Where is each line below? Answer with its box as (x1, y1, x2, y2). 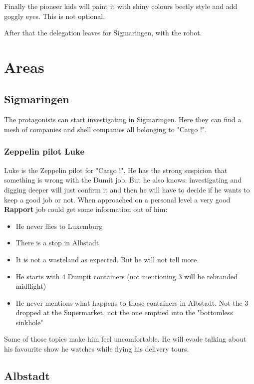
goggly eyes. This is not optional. (4, 10, 105, 21)
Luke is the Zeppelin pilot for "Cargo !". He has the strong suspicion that (4, 165, 228, 175)
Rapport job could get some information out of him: (4, 204, 168, 214)
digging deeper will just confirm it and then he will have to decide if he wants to (4, 184, 250, 194)
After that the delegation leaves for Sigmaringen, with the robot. (4, 27, 202, 38)
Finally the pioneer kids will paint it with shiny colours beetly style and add (4, 1, 238, 11)
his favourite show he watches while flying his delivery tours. (4, 344, 189, 354)
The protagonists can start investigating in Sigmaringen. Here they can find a (4, 114, 242, 125)
